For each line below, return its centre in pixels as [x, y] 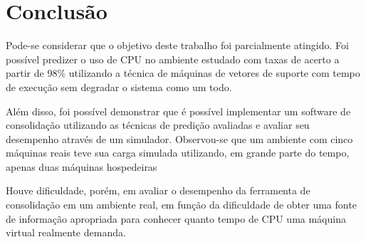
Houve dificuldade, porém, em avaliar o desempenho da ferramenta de [158, 190]
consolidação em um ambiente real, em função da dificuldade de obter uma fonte [181, 205]
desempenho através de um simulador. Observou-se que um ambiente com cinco [179, 138]
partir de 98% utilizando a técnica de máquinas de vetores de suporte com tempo [183, 73]
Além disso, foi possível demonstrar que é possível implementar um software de [178, 111]
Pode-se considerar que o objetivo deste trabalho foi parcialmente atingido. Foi [177, 45]
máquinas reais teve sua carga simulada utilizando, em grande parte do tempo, [178, 153]
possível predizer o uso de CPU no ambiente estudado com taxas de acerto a [173, 59]
